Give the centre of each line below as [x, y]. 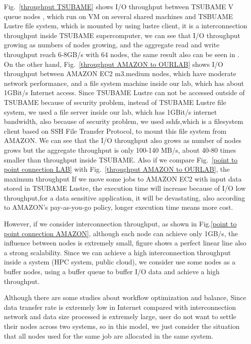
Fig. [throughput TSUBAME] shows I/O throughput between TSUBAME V [119, 6]
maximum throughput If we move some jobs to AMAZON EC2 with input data [123, 178]
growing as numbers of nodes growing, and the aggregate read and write [112, 45]
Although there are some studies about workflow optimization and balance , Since [125, 297]
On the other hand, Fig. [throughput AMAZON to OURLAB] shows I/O [114, 64]
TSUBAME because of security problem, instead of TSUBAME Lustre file [115, 102]
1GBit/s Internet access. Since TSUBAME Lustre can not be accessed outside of [125, 92]
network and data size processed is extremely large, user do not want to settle [120, 316]
